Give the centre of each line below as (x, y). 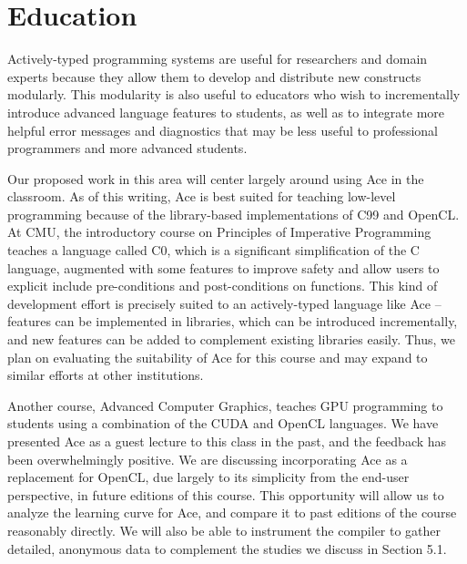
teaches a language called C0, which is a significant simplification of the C (213, 250)
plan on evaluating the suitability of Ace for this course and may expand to (218, 357)
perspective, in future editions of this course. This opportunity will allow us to (226, 494)
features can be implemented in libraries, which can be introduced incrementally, (233, 321)
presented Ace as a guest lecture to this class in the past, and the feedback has (227, 441)
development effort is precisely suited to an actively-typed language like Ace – (224, 303)
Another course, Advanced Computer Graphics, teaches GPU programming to (225, 405)
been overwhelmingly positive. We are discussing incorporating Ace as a (208, 459)
